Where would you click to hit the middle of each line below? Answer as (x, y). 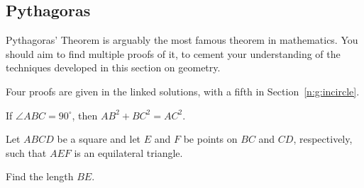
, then (85, 115)
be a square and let (99, 139)
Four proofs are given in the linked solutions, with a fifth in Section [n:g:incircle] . (183, 91)
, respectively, (323, 139)
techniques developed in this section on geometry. (113, 67)
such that (26, 152)
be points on (210, 139)
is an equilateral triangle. (128, 152)
